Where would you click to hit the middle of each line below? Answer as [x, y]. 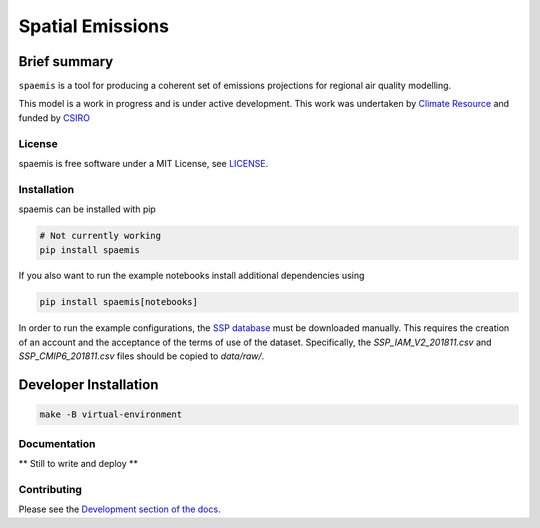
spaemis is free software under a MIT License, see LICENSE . [143, 163]
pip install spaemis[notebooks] [119, 302]
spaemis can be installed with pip [87, 209]
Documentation [57, 443]
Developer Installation [88, 385]
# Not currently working [100, 236]
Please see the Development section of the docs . [119, 509]
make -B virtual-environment [111, 414]
